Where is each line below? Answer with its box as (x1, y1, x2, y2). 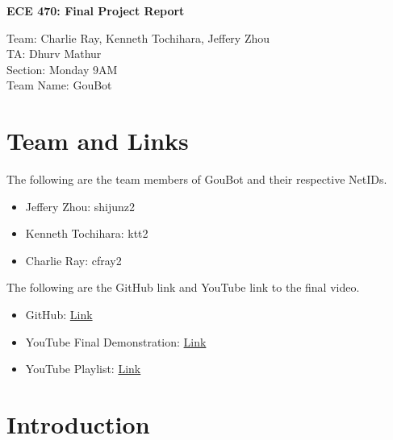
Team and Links (6, 124, 189, 157)
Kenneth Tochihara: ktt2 (25, 225, 148, 242)
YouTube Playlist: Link (25, 360, 141, 377)
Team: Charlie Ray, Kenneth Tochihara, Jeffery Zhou (6, 29, 270, 46)
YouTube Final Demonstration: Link (25, 333, 207, 350)
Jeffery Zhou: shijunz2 (25, 197, 136, 214)
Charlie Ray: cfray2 (25, 251, 122, 268)
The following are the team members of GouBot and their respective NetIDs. (6, 171, 387, 188)
